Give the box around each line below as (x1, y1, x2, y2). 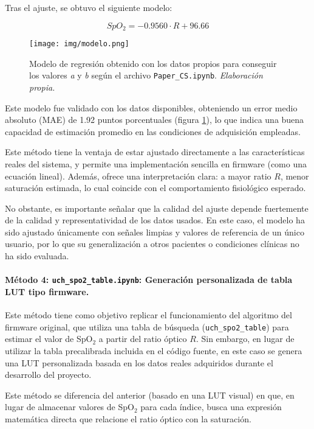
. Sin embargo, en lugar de (196, 332, 295, 345)
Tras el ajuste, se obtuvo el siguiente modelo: (5, 1, 172, 13)
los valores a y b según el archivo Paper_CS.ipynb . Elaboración (29, 69, 263, 82)
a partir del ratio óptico (98, 332, 187, 345)
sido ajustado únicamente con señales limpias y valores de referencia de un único (5, 225, 304, 238)
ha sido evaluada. (5, 249, 69, 262)
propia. (29, 80, 55, 93)
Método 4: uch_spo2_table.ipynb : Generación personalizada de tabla (5, 273, 293, 286)
